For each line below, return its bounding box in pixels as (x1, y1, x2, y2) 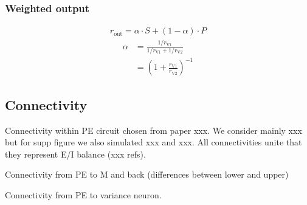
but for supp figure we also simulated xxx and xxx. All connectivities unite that (5, 136, 302, 148)
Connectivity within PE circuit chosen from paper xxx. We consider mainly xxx (5, 123, 302, 136)
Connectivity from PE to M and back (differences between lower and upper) (5, 168, 289, 181)
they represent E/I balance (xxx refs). (5, 147, 146, 160)
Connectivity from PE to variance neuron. (5, 189, 162, 201)
